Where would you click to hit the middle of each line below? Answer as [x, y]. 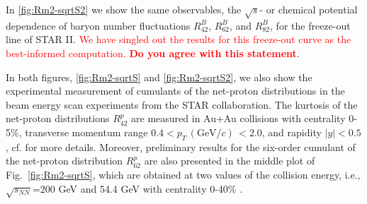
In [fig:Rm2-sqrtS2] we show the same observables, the [124, 9]
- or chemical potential [309, 9]
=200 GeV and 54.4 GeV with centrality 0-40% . [137, 188]
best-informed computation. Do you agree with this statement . [153, 53]
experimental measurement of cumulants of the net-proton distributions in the [175, 91]
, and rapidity [292, 132]
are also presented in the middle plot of [230, 161]
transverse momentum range [86, 132]
